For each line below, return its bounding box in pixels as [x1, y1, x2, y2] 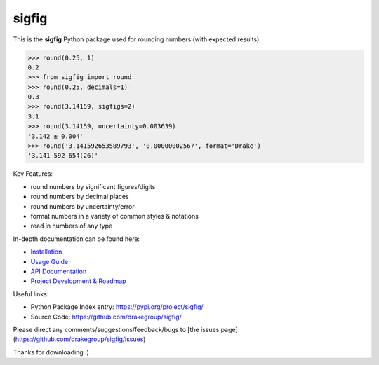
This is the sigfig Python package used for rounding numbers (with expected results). [13, 35, 261, 43]
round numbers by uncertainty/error [30, 202, 135, 210]
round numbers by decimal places [30, 193, 129, 201]
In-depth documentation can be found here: [13, 235, 140, 243]
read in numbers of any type [30, 221, 113, 230]
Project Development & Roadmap [30, 277, 126, 285]
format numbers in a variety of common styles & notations [30, 212, 199, 220]
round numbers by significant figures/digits [30, 182, 156, 191]
